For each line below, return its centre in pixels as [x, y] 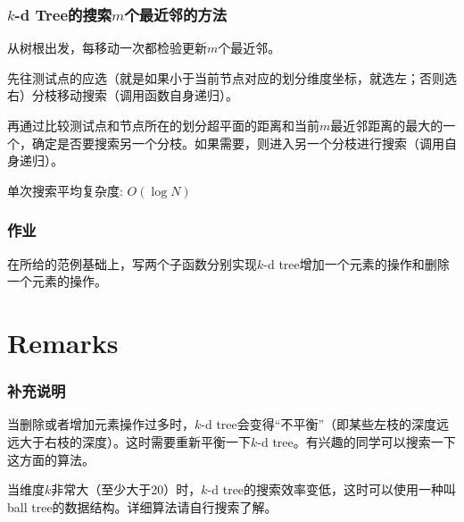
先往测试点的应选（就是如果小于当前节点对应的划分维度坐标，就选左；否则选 [232, 77]
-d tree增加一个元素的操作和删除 [356, 263]
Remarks [63, 342]
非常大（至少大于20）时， [126, 489]
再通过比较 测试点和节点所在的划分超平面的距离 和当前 [163, 125]
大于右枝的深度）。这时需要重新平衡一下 [135, 441]
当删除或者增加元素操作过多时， [101, 424]
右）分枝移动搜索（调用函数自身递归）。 [123, 95]
